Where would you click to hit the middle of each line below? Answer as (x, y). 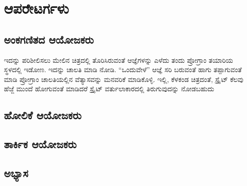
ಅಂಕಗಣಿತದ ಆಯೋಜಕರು (49, 39)
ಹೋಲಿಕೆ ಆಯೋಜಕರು (43, 115)
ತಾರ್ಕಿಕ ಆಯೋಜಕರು (40, 144)
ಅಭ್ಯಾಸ (16, 173)
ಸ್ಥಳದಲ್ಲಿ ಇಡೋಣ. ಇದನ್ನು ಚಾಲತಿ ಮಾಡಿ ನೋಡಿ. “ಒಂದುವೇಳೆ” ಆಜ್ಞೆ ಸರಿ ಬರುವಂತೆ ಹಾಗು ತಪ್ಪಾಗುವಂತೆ (123, 69)
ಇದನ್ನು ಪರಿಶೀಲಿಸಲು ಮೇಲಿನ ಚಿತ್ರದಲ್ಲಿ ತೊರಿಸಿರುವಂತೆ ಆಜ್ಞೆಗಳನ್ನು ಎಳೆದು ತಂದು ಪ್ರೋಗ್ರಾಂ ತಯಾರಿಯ (119, 60)
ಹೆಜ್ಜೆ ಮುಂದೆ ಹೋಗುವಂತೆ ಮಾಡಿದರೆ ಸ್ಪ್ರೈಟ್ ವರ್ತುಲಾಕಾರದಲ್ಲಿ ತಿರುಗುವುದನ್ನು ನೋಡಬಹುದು (109, 89)
